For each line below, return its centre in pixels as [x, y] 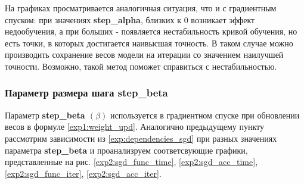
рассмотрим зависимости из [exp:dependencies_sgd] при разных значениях [141, 138]
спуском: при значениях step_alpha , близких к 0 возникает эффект [130, 19]
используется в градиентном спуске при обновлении [205, 115]
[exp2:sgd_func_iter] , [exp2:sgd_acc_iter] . [83, 173]
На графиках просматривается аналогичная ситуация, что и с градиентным [141, 8]
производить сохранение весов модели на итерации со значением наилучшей [144, 54]
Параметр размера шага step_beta [86, 93]
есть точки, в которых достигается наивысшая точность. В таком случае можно [149, 43]
